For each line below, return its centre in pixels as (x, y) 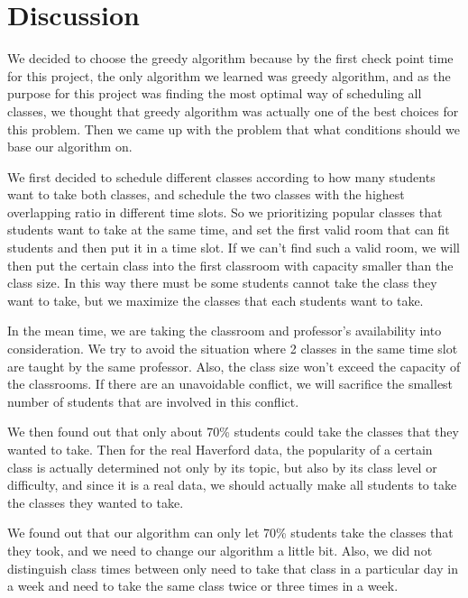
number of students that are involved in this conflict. (153, 401)
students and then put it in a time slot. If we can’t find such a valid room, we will (234, 248)
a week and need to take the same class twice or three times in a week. (203, 586)
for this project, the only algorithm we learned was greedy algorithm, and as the (229, 75)
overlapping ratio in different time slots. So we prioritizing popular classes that (225, 212)
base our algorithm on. (70, 147)
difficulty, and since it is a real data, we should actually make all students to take (232, 485)
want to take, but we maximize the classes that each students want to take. (216, 300)
